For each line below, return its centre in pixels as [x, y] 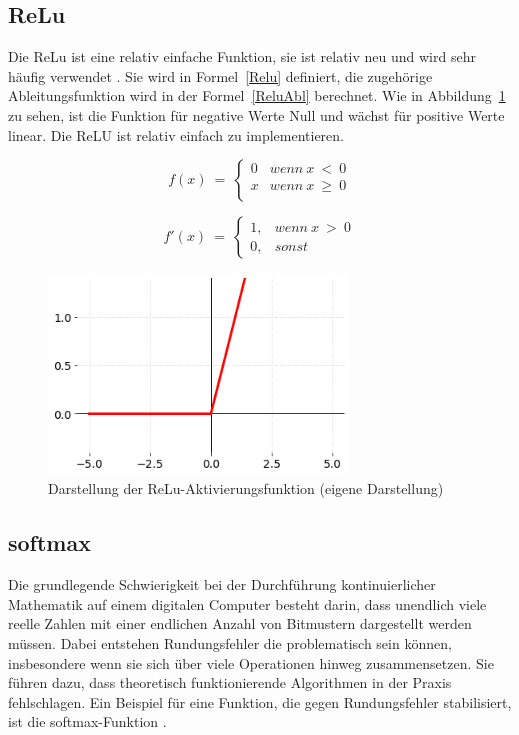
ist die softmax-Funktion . [87, 721]
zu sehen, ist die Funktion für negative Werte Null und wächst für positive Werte [256, 114]
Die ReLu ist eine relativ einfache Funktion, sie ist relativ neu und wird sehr [242, 56]
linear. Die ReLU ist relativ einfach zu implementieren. [176, 134]
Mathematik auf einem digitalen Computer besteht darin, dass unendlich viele [247, 603]
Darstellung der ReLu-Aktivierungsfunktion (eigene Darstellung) [246, 488]
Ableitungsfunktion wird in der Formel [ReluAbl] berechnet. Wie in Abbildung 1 [257, 95]
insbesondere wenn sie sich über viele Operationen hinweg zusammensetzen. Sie [251, 662]
